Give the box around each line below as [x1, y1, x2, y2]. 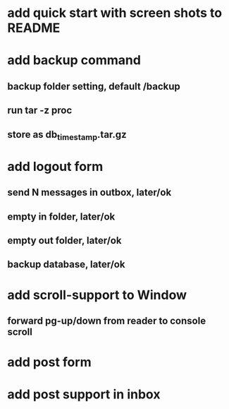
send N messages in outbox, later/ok [7, 186, 172, 198]
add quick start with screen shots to [7, 5, 223, 21]
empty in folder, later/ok [7, 211, 116, 223]
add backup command [7, 52, 141, 69]
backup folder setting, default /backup [7, 80, 181, 93]
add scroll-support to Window [7, 287, 187, 303]
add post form [7, 355, 92, 370]
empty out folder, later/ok [7, 235, 122, 247]
